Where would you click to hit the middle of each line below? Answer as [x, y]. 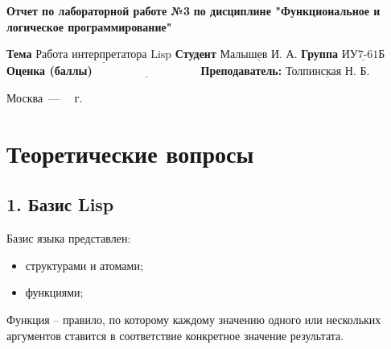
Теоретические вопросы [130, 153]
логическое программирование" [89, 26]
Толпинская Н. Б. [327, 72]
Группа [319, 54]
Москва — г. [45, 98]
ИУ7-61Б [363, 55]
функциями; [54, 292]
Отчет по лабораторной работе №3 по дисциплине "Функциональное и [193, 10]
